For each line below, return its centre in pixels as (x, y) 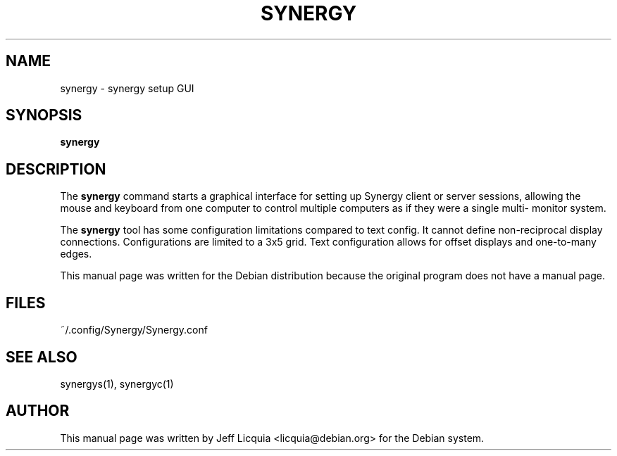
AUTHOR (38, 411)
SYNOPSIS (44, 115)
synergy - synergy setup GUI (127, 88)
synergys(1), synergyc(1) (117, 384)
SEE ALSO (42, 357)
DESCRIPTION (56, 169)
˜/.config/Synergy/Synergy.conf (134, 330)
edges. (76, 254)
